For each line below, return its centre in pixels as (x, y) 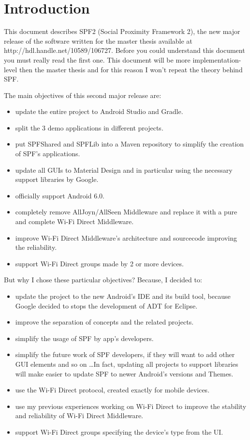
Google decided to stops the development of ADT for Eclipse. (106, 305)
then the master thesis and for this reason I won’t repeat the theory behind (131, 69)
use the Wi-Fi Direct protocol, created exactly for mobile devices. (112, 390)
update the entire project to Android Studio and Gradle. (99, 111)
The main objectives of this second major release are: (83, 95)
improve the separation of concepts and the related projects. (104, 322)
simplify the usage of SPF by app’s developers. (84, 338)
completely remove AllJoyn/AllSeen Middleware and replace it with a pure (126, 212)
